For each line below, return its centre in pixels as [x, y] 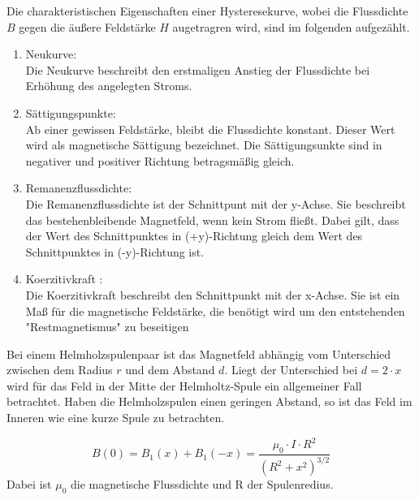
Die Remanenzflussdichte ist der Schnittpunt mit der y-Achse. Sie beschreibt [216, 203]
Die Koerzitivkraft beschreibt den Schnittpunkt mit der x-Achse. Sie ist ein [213, 294]
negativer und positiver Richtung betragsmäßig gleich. [160, 160]
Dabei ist [29, 484]
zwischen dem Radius [60, 370]
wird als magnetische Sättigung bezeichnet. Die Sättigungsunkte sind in [204, 145]
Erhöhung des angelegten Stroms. [109, 86]
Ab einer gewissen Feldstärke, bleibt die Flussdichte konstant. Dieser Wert [210, 129]
